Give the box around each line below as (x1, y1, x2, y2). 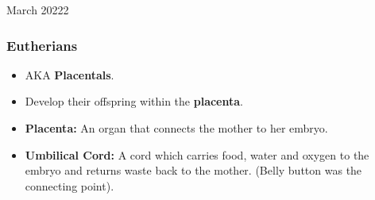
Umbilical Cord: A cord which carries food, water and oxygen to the (25, 146, 369, 163)
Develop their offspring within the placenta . (25, 93, 243, 110)
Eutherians (6, 35, 78, 55)
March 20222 (6, 2, 69, 17)
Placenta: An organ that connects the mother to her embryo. (25, 120, 328, 136)
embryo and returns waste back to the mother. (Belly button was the (25, 162, 362, 179)
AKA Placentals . (25, 66, 114, 83)
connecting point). (25, 177, 114, 194)
